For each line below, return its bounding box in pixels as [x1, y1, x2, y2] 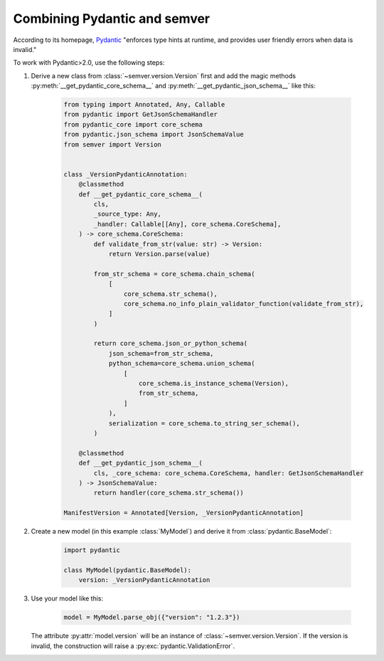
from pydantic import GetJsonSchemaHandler [63, 110, 218, 119]
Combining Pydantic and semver [13, 11, 210, 26]
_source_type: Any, [93, 210, 161, 218]
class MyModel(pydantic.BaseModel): [63, 566, 192, 574]
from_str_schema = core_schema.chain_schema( [93, 270, 255, 277]
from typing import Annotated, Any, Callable [63, 100, 225, 109]
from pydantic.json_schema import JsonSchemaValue [63, 130, 245, 139]
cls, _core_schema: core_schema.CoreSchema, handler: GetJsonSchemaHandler [93, 469, 364, 477]
